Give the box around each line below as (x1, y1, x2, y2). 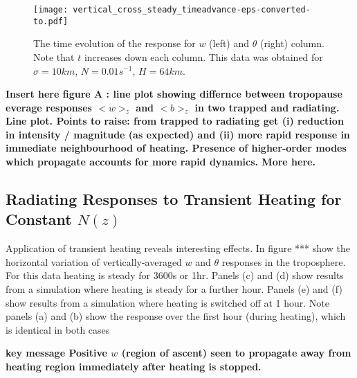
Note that (33, 49, 75, 64)
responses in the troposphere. (221, 254, 346, 269)
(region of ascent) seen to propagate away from (121, 345, 351, 360)
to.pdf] (33, 16, 68, 26)
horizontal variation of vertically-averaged (6, 254, 182, 269)
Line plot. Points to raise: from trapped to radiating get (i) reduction (6, 114, 344, 128)
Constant (6, 208, 72, 230)
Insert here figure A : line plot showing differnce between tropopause (6, 87, 342, 101)
